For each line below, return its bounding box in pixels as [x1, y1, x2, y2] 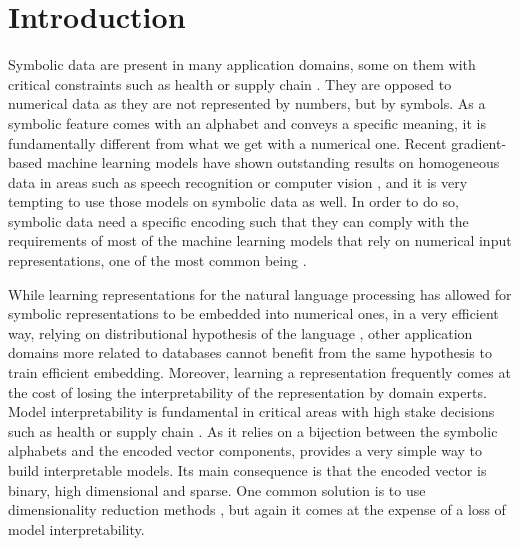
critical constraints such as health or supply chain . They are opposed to [8, 73, 452, 94]
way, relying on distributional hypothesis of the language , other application [8, 322, 473, 343]
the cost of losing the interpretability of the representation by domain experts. [8, 381, 487, 402]
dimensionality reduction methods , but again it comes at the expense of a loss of [8, 499, 506, 520]
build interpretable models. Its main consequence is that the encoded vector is [8, 460, 487, 480]
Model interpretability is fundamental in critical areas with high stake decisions [8, 401, 495, 422]
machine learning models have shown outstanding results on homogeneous [46, 152, 500, 173]
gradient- [451, 132, 507, 153]
